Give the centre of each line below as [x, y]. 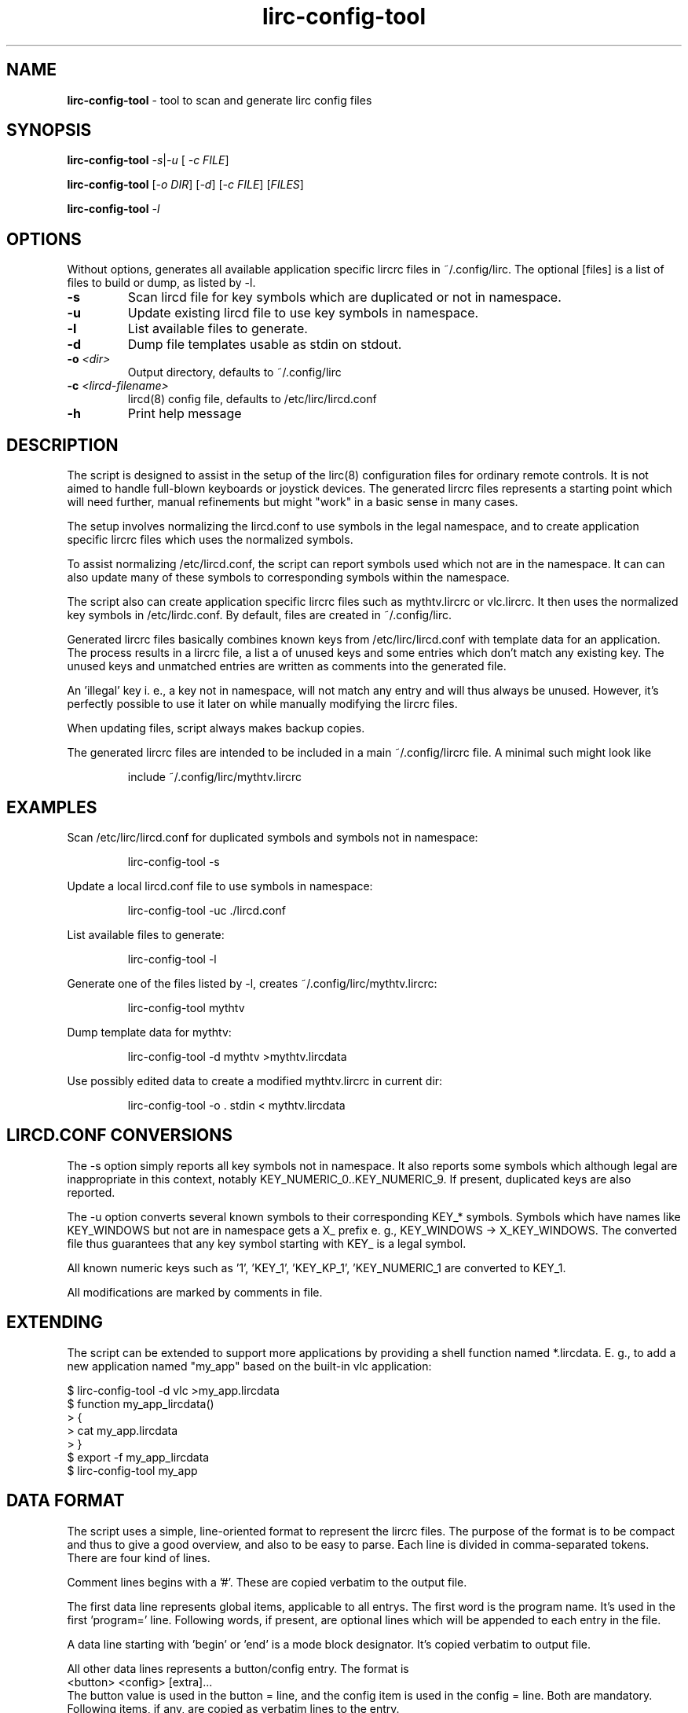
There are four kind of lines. [139, 1557]
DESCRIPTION [62, 445]
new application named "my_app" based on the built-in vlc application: [249, 1366]
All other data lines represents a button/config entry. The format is [238, 1668]
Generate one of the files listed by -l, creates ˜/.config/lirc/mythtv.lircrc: [252, 983]
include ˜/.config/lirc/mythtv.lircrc [215, 777]
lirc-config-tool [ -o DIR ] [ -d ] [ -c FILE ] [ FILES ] [185, 185]
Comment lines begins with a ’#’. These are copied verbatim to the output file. [267, 1582]
